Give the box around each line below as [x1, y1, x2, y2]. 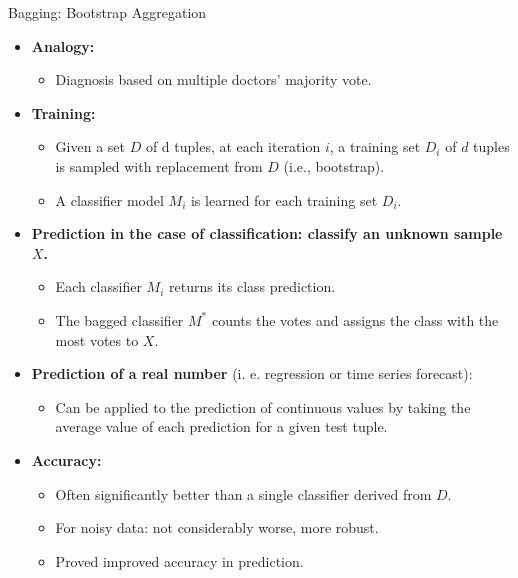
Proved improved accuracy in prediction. [55, 550, 304, 571]
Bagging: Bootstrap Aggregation [8, 2, 207, 22]
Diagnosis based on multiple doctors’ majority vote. [55, 69, 372, 90]
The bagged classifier [55, 309, 184, 330]
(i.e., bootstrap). [283, 155, 385, 176]
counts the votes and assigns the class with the [211, 309, 499, 330]
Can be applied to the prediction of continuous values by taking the [55, 396, 471, 417]
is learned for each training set [190, 189, 378, 210]
